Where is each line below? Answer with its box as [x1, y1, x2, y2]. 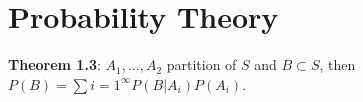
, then [319, 54, 356, 75]
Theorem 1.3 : [8, 54, 101, 75]
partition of [166, 54, 237, 75]
